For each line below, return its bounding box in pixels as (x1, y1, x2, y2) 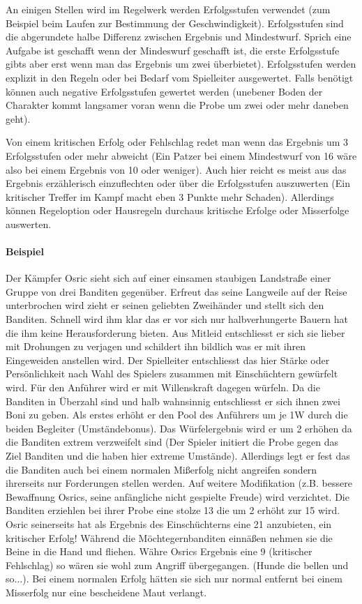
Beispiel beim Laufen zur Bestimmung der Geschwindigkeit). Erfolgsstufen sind (6, 15, 344, 30)
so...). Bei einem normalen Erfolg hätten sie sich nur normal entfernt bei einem (6, 571, 343, 586)
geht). (6, 111, 31, 126)
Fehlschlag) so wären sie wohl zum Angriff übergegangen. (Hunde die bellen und (6, 557, 349, 572)
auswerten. (6, 216, 52, 231)
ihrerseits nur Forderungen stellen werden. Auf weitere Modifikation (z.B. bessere (6, 476, 352, 490)
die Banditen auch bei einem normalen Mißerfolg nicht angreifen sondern (6, 462, 317, 476)
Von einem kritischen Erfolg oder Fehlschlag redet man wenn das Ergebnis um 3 (6, 135, 349, 149)
